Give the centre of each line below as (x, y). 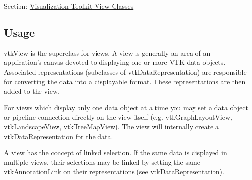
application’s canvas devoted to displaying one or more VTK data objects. (115, 62)
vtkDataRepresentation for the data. (58, 136)
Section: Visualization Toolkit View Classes (69, 6)
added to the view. (32, 91)
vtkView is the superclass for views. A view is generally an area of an (107, 52)
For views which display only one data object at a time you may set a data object (126, 107)
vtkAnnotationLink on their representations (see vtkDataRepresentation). (114, 171)
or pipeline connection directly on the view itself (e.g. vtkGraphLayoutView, (118, 117)
